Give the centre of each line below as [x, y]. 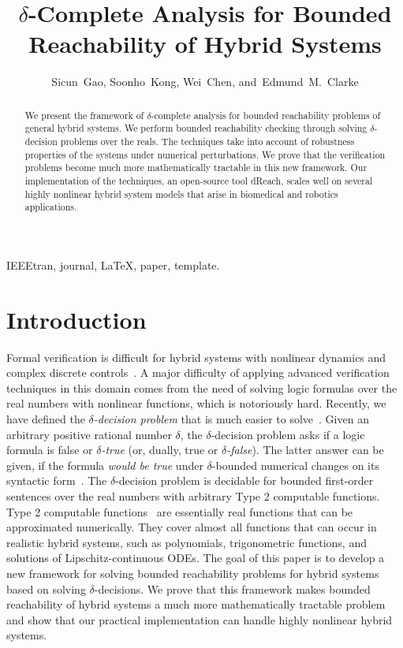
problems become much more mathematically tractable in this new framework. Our [196, 168]
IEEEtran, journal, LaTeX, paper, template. [113, 264]
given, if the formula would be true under [105, 465]
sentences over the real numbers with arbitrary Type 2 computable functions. [193, 496]
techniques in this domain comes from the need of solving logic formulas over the [202, 387]
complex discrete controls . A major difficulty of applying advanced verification [198, 372]
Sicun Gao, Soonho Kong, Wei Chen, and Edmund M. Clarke [205, 82]
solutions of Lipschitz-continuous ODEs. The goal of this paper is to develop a [196, 558]
